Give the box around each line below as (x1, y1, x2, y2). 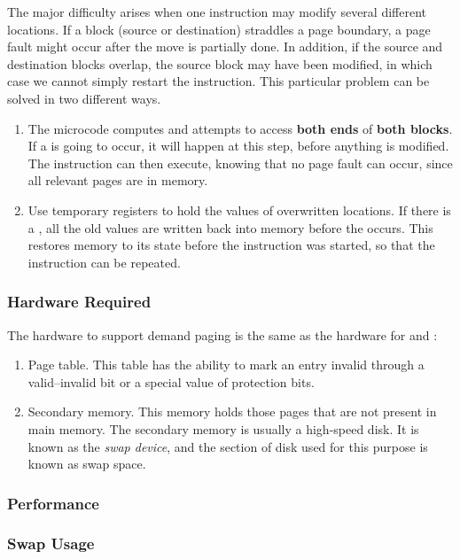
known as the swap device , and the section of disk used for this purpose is (27, 437, 428, 455)
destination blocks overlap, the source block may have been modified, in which (7, 54, 433, 73)
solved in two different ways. (7, 89, 161, 107)
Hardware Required (7, 291, 152, 313)
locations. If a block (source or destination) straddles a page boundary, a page (7, 19, 431, 38)
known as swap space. (27, 454, 146, 473)
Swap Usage (7, 532, 95, 555)
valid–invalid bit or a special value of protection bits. (27, 372, 315, 391)
